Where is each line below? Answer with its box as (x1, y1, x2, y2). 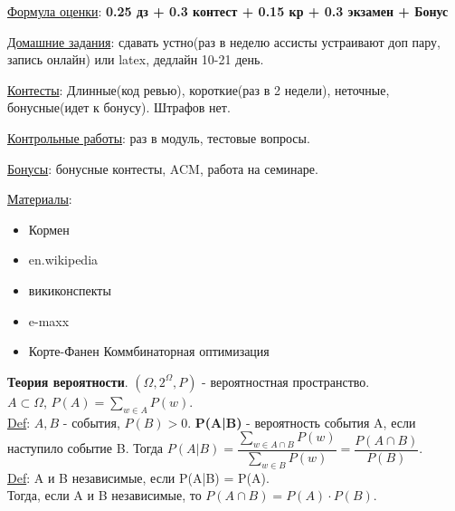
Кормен (28, 219, 70, 238)
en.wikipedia (28, 250, 99, 269)
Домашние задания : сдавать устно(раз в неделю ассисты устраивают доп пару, (7, 32, 441, 51)
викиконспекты (28, 280, 111, 299)
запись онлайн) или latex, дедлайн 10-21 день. (7, 50, 264, 69)
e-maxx (28, 311, 70, 330)
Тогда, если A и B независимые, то (7, 486, 202, 505)
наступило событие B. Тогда (7, 439, 164, 458)
